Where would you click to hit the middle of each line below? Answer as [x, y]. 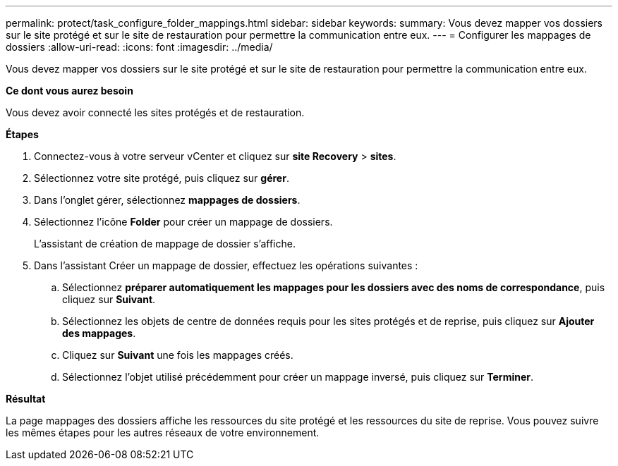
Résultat [26, 399]
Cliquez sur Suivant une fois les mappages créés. [178, 355]
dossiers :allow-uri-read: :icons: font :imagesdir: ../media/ [139, 47]
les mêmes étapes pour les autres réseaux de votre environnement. [163, 433]
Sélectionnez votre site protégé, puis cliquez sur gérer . [162, 178]
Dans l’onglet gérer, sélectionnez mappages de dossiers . [167, 200]
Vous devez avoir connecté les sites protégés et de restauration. [155, 112]
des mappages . [99, 333]
